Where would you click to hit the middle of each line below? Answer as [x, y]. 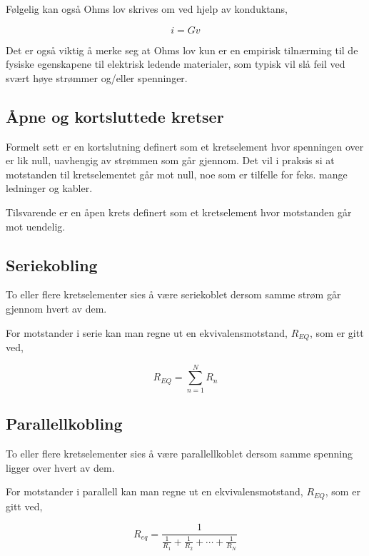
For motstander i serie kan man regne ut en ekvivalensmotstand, [147, 332]
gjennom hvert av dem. [56, 308]
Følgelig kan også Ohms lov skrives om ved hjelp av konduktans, [147, 9]
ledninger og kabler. [49, 188]
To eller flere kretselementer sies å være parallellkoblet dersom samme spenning [179, 453]
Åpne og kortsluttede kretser [115, 116]
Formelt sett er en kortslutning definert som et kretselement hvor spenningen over [185, 146]
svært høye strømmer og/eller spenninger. [97, 77]
